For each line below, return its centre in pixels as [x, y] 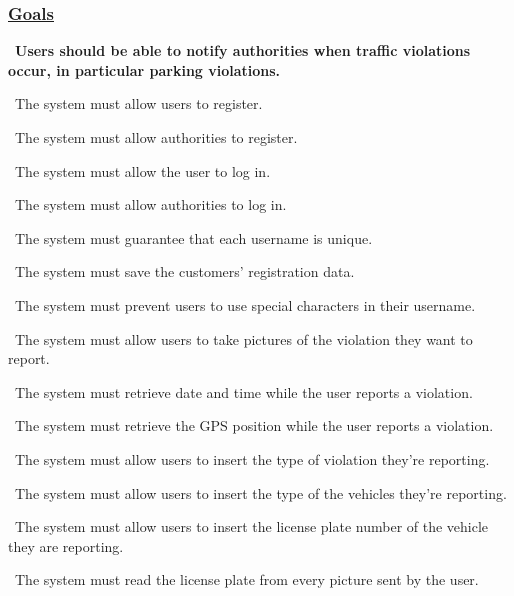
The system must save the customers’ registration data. [184, 271]
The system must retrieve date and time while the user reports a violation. [243, 391]
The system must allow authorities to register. [156, 137]
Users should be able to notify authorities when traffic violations [243, 50]
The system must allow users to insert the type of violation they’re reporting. [252, 458]
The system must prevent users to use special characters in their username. [245, 304]
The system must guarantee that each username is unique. [193, 237]
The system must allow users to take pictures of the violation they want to [243, 338]
